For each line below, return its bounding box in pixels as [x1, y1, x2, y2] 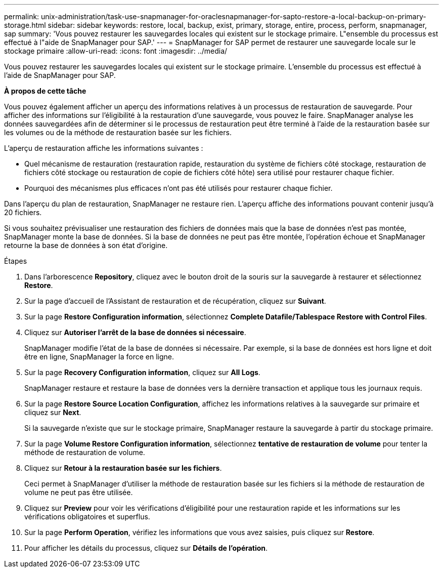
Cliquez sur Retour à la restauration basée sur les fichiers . [24, 464, 222, 472]
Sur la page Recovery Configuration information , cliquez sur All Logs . [24, 368, 260, 377]
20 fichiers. [4, 208, 42, 217]
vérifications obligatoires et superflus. [24, 512, 150, 521]
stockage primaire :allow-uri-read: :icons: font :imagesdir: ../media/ [4, 47, 228, 55]
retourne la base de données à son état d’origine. [4, 241, 168, 250]
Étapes [4, 257, 27, 265]
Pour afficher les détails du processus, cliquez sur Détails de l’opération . [24, 544, 268, 552]
